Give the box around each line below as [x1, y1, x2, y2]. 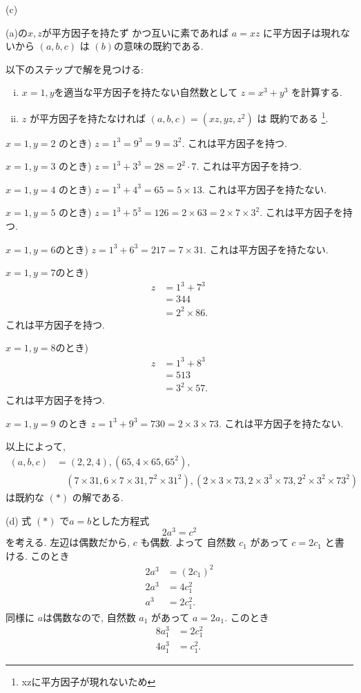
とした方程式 [91, 513, 150, 527]
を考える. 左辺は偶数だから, [6, 535, 130, 549]
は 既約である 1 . [257, 108, 329, 125]
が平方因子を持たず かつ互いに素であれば [41, 25, 229, 39]
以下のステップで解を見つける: [6, 61, 144, 76]
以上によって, [6, 439, 66, 453]
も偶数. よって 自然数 [140, 535, 236, 549]
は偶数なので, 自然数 [43, 609, 136, 624]
